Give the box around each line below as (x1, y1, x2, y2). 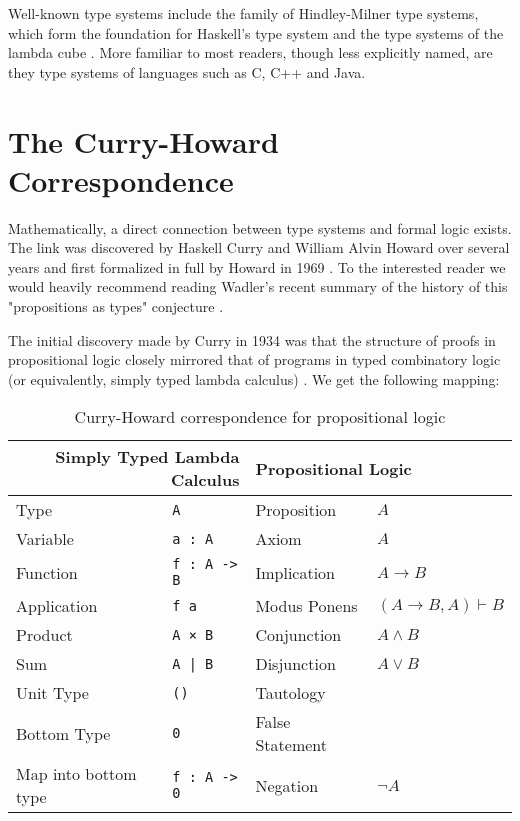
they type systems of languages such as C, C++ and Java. (8, 61, 366, 82)
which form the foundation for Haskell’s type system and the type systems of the (8, 22, 504, 43)
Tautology (255, 681, 326, 705)
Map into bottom (16, 762, 137, 786)
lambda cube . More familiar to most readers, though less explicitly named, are (8, 42, 493, 63)
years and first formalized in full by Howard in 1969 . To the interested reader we (8, 256, 506, 277)
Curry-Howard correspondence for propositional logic (74, 405, 446, 429)
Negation (255, 773, 319, 797)
